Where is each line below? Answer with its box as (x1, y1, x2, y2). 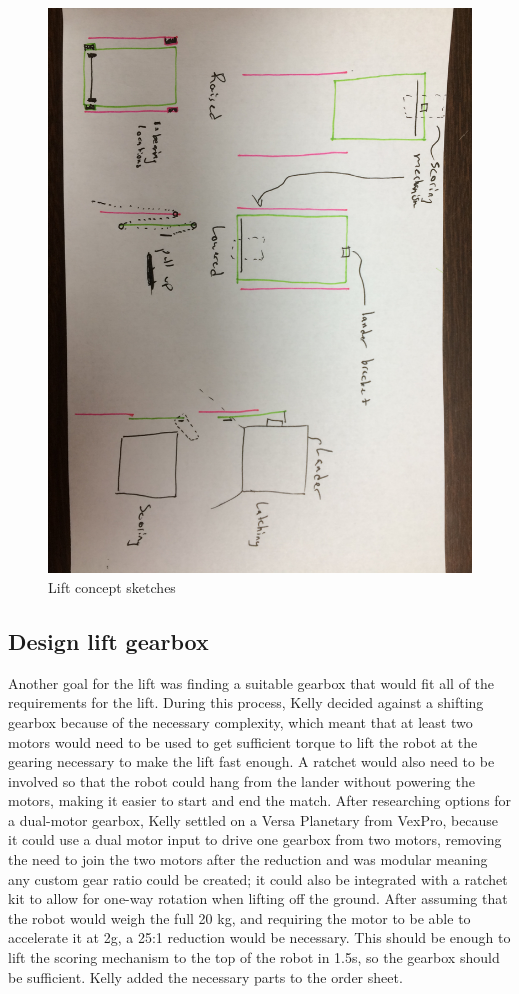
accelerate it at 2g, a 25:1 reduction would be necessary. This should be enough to (8, 927, 511, 948)
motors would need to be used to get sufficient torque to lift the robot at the (8, 731, 478, 752)
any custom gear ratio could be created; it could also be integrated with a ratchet (8, 868, 508, 889)
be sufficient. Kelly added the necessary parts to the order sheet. (8, 966, 403, 987)
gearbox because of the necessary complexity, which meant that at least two (8, 711, 473, 732)
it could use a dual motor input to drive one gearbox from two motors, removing (8, 829, 502, 850)
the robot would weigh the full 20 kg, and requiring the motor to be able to (8, 907, 471, 928)
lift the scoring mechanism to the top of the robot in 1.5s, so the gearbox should (8, 947, 500, 968)
